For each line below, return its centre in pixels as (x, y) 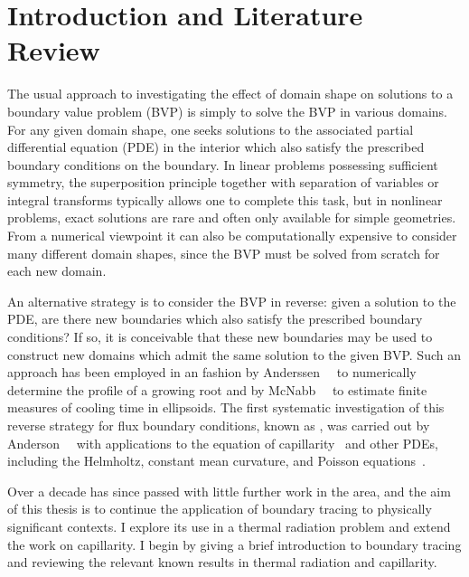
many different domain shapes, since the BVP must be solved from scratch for (224, 253)
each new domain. (57, 271)
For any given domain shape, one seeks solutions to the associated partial (211, 129)
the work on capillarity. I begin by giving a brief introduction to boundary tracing (234, 544)
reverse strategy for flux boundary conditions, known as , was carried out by (219, 425)
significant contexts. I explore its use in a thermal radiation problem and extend (229, 526)
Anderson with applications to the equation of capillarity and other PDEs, (223, 443)
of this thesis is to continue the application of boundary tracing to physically (220, 509)
